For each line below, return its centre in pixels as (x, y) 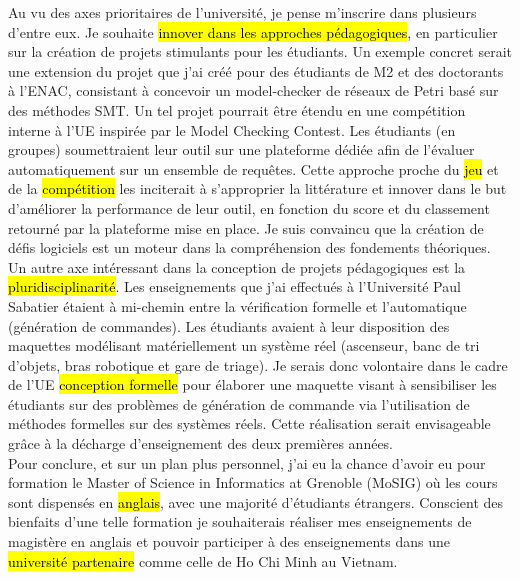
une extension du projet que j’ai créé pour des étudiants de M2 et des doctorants (256, 70)
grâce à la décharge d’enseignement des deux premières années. (201, 443)
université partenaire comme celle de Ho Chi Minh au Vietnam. (203, 560)
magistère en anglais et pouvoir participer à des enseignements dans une (229, 541)
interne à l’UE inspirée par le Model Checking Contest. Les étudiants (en (232, 129)
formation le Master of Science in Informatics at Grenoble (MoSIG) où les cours (253, 482)
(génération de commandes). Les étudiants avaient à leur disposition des (229, 325)
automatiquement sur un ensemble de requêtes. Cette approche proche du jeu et (253, 168)
